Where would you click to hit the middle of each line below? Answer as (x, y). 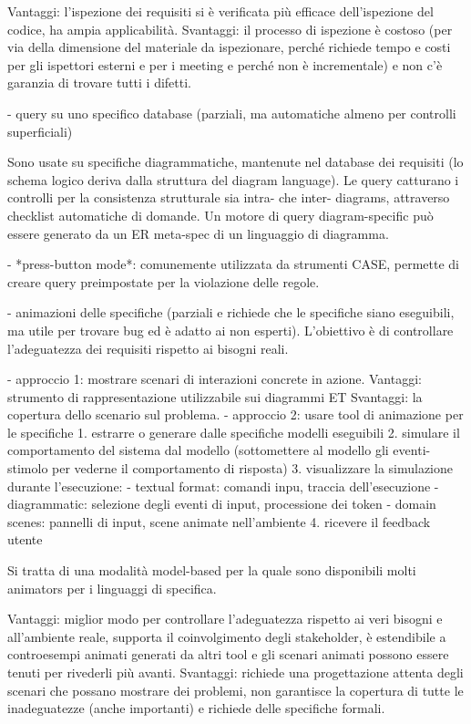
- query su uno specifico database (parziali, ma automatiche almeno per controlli (232, 113)
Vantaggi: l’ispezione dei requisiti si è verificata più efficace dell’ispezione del (220, 11)
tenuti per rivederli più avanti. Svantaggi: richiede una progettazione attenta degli (235, 672)
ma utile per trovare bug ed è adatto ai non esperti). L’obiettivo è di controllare (230, 330)
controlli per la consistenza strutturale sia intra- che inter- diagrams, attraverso (229, 197)
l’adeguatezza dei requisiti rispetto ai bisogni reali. (148, 348)
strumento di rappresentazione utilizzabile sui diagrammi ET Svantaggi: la (215, 396)
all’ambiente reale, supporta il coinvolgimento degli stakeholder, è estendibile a (227, 636)
